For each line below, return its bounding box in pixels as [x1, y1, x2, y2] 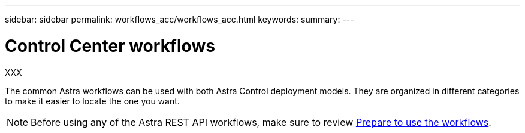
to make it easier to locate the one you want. [5, 95, 180, 106]
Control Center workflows [5, 35, 215, 56]
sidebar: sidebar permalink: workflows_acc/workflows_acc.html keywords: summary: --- [5, 14, 354, 24]
